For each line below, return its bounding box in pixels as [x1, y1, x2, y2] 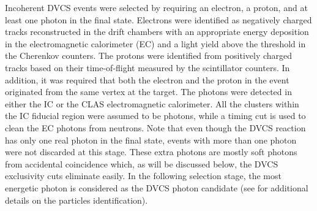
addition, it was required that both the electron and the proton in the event [5, 73, 289, 86]
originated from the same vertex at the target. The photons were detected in [5, 85, 292, 98]
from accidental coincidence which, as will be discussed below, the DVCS [5, 157, 278, 170]
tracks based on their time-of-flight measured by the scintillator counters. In [5, 61, 290, 74]
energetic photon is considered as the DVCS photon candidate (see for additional [5, 181, 308, 194]
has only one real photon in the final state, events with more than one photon [5, 133, 297, 146]
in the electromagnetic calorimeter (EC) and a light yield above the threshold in [5, 37, 306, 50]
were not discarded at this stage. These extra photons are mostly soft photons [5, 145, 297, 158]
